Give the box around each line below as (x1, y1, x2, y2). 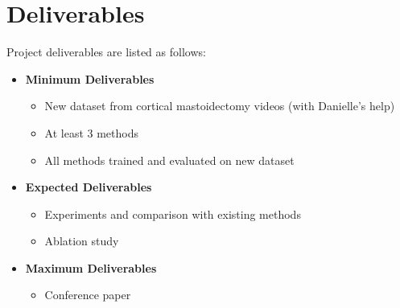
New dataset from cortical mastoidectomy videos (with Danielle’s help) (44, 97, 395, 114)
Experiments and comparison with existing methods (44, 205, 301, 222)
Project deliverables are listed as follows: (6, 43, 206, 60)
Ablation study (44, 232, 119, 249)
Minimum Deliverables (25, 70, 155, 87)
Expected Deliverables (25, 179, 152, 195)
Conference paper (44, 286, 131, 303)
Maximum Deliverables (25, 259, 157, 276)
